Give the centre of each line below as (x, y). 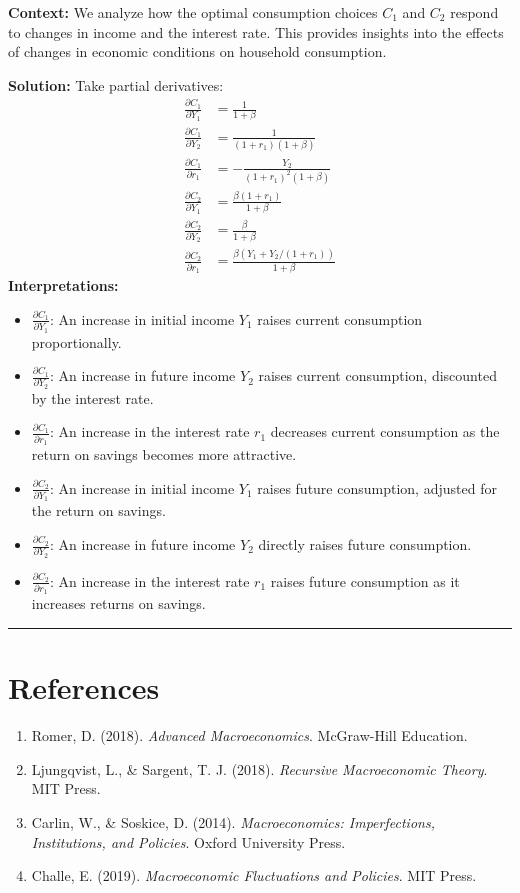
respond (474, 12)
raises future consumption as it (365, 580)
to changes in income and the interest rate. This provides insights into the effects (256, 31)
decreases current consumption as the (385, 431)
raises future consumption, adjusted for (377, 487)
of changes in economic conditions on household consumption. (197, 51)
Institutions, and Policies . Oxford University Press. (188, 841)
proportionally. (76, 341)
